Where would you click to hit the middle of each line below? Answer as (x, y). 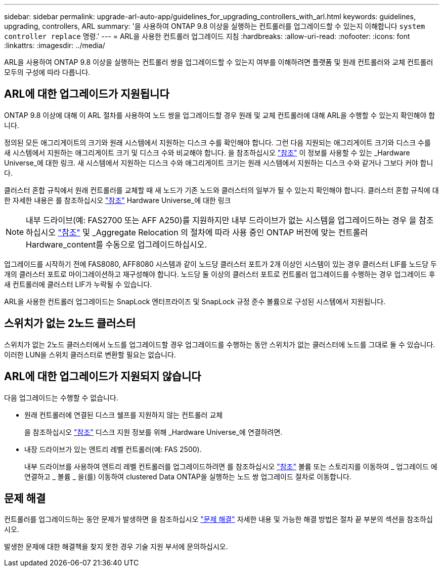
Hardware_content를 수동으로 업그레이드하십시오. (116, 244)
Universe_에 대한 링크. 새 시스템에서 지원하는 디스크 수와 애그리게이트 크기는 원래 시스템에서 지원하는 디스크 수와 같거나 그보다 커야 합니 (219, 162)
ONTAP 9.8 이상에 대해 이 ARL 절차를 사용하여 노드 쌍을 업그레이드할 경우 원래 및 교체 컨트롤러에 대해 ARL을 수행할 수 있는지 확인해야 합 (220, 115)
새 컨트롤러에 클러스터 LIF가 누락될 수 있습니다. (78, 284)
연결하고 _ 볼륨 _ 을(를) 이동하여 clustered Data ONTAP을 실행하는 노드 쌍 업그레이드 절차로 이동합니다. (188, 476)
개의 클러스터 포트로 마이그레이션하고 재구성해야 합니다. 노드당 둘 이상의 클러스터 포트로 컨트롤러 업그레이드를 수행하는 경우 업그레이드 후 (220, 274)
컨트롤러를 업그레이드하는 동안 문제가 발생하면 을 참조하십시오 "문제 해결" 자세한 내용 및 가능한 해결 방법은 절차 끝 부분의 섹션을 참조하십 (218, 519)
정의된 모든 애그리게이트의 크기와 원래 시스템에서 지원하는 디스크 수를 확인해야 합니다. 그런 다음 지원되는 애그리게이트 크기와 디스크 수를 (217, 142)
